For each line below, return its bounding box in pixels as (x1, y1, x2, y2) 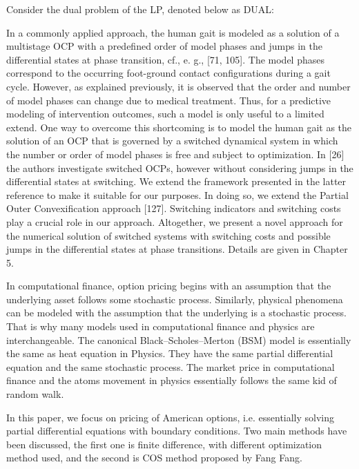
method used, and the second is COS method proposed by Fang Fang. (6, 450, 302, 465)
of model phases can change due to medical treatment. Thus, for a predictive (6, 93, 331, 107)
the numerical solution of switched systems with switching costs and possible (6, 228, 331, 242)
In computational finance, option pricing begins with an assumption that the (6, 278, 331, 293)
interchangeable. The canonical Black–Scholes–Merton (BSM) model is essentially (6, 332, 351, 347)
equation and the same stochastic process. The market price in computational (6, 359, 335, 374)
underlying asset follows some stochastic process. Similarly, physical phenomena (6, 291, 343, 306)
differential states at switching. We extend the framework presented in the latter (6, 174, 347, 189)
